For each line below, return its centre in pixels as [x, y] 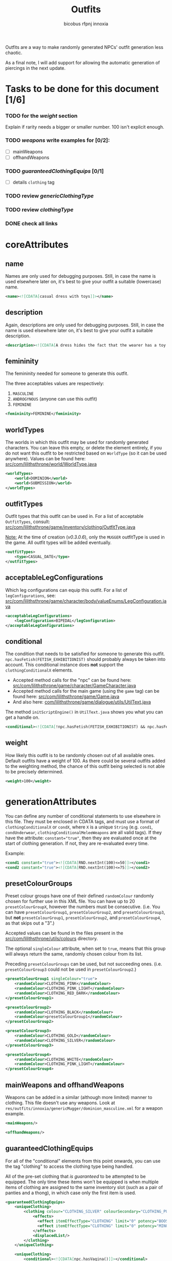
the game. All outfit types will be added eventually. [58, 543]
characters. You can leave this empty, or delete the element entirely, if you [84, 448]
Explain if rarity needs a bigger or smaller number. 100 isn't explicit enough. [85, 127]
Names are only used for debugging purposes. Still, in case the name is [81, 276]
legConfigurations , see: [31, 596]
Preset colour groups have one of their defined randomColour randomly [80, 896]
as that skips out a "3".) [30, 923]
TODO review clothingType [39, 210]
